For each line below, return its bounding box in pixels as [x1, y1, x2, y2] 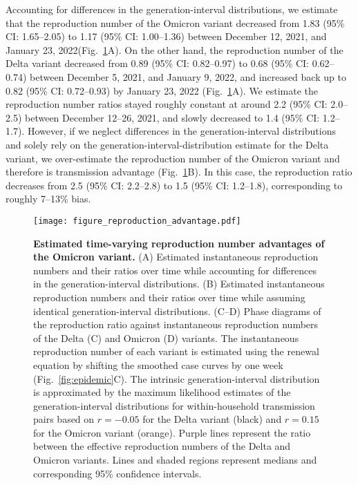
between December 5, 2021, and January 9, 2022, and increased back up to [29, 69, 346, 84]
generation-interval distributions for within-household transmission [33, 398, 315, 412]
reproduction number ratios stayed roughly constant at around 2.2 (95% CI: [6, 97, 328, 111]
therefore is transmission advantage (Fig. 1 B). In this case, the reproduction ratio [6, 164, 352, 179]
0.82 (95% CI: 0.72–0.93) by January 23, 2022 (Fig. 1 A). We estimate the [6, 83, 319, 97]
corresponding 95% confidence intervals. [33, 466, 202, 480]
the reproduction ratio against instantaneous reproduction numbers [33, 317, 319, 332]
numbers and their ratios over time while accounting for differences [33, 263, 317, 277]
